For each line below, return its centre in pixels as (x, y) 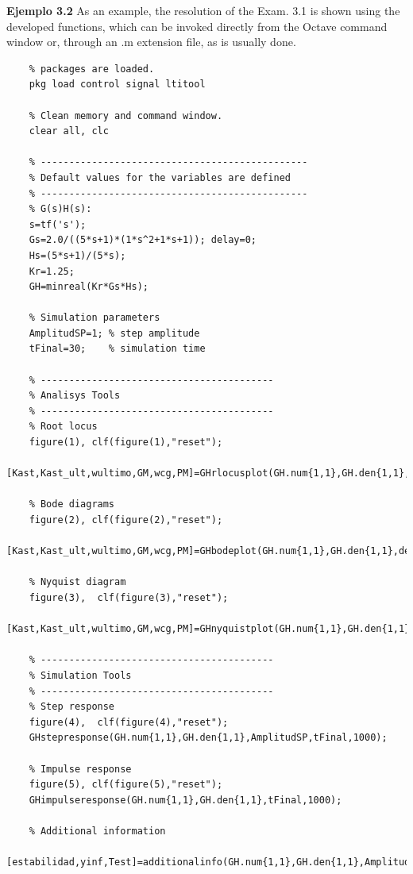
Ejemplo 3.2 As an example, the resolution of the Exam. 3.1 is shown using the (203, 10)
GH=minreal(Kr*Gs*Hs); (89, 287)
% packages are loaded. (92, 69)
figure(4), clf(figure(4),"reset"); (129, 722)
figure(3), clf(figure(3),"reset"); (129, 597)
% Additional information (97, 831)
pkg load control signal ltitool (117, 85)
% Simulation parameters (95, 318)
